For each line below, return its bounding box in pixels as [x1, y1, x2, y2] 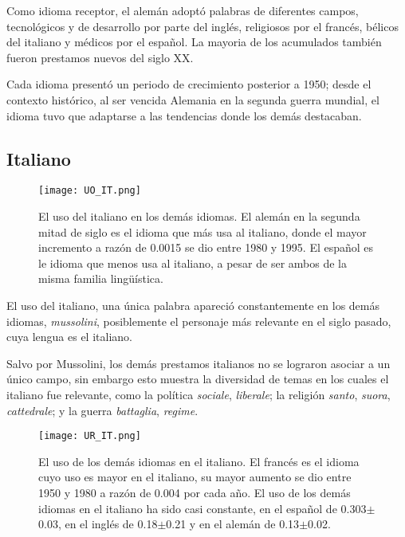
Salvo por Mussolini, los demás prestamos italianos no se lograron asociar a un [6, 355, 391, 371]
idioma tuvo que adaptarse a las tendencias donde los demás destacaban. [6, 107, 362, 123]
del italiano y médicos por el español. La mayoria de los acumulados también [6, 33, 382, 50]
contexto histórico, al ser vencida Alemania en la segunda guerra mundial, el [6, 91, 379, 108]
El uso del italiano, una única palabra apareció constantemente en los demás [6, 296, 380, 313]
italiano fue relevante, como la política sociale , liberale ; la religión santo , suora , [6, 386, 391, 402]
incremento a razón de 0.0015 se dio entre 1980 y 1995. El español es [38, 239, 374, 256]
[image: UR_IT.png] [38, 430, 141, 442]
